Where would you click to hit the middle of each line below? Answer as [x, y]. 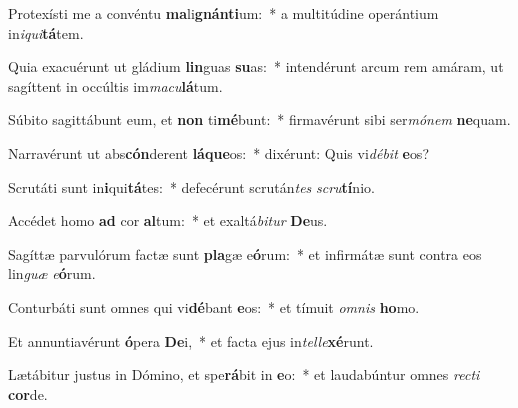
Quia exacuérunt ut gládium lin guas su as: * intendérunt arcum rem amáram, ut [256, 66]
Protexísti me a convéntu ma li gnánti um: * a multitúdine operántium [223, 13]
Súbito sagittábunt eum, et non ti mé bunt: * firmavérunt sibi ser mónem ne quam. [259, 119]
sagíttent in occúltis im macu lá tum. [115, 85]
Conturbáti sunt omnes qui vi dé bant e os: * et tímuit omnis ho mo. [214, 306]
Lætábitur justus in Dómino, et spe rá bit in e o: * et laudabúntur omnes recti [244, 374]
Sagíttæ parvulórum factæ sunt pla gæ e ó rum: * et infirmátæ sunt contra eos [245, 253]
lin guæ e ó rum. [52, 273]
